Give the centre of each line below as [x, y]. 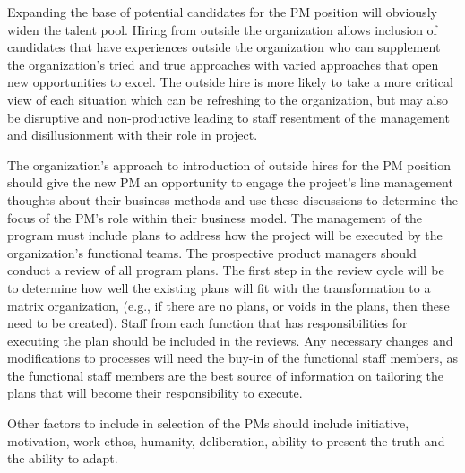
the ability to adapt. [63, 458]
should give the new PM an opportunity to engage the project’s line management [230, 182]
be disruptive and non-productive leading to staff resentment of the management [228, 117]
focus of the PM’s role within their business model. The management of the [215, 217]
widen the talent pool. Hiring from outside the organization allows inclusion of [222, 29]
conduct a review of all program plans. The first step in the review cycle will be [226, 270]
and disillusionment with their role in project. [133, 135]
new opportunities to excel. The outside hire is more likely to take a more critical [230, 82]
